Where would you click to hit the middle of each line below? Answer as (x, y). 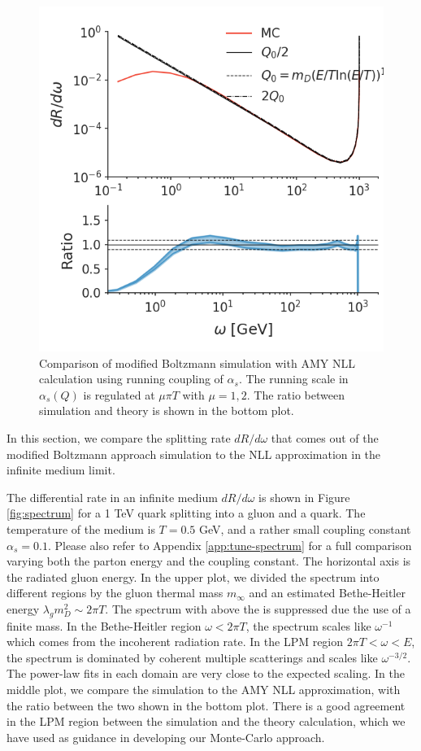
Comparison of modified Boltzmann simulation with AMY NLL (197, 362)
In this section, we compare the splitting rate (119, 437)
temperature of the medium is (81, 528)
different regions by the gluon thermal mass (115, 593)
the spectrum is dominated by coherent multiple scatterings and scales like (192, 657)
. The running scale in (293, 379)
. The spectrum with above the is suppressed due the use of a (258, 608)
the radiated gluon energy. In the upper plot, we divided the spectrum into (193, 576)
